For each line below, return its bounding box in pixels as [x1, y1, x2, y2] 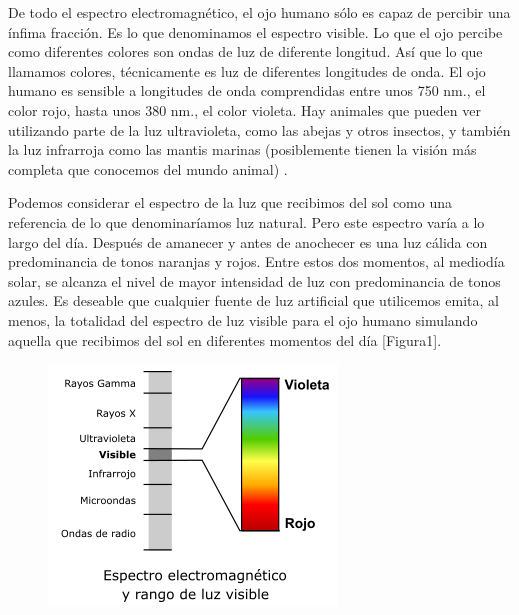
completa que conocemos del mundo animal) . [8, 158, 288, 179]
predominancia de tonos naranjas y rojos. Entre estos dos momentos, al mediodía [8, 251, 505, 272]
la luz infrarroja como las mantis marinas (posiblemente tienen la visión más [8, 139, 477, 160]
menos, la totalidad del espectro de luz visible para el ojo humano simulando [8, 309, 478, 330]
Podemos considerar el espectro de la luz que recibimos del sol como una [8, 192, 453, 213]
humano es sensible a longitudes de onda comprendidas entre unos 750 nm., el [8, 80, 486, 101]
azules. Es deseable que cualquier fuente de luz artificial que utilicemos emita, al [8, 290, 499, 311]
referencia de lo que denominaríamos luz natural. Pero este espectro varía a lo [8, 211, 485, 232]
